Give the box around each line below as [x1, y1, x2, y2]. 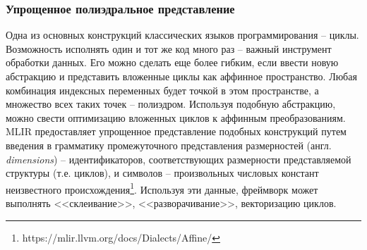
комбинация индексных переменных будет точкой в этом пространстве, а [6, 82, 319, 97]
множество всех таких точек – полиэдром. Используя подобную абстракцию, [6, 96, 336, 111]
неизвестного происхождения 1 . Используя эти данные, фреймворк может [6, 180, 318, 196]
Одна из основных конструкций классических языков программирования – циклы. [6, 27, 359, 42]
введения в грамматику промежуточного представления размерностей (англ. [6, 137, 332, 152]
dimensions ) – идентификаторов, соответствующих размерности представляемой [6, 151, 351, 166]
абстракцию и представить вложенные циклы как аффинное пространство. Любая [6, 69, 357, 83]
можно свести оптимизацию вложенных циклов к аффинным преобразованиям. [6, 110, 346, 125]
